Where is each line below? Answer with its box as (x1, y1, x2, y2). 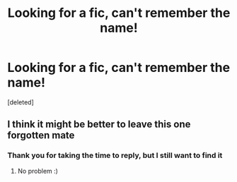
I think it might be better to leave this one (7, 119, 191, 131)
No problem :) (17, 166, 59, 175)
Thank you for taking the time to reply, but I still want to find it (7, 150, 223, 160)
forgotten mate (7, 129, 75, 142)
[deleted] (7, 97, 34, 107)
